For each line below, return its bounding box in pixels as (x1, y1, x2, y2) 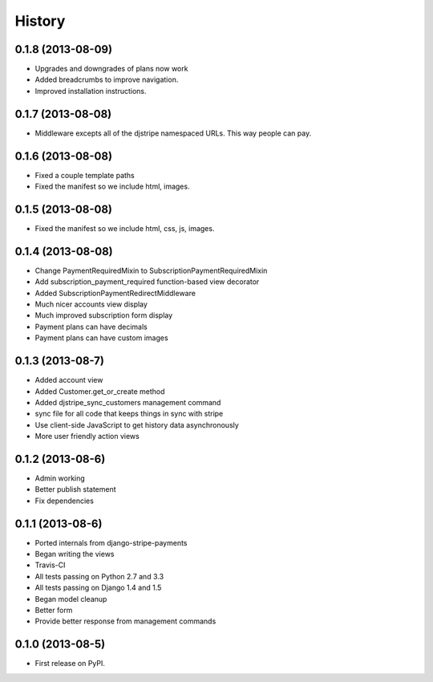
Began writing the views (34, 550, 115, 559)
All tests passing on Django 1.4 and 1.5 (34, 583, 162, 593)
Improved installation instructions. (34, 86, 148, 95)
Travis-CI (34, 560, 66, 570)
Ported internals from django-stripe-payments (34, 538, 188, 547)
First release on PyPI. (34, 659, 106, 668)
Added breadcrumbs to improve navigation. (34, 75, 179, 84)
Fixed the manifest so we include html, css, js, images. (34, 223, 215, 233)
